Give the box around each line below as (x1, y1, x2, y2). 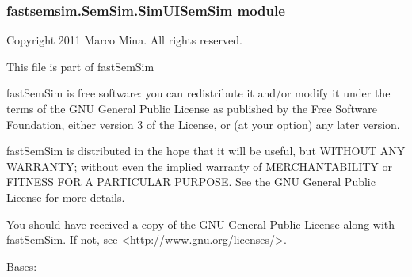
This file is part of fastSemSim (6, 58, 154, 74)
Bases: (6, 257, 37, 274)
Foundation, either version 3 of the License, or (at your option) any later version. (6, 116, 400, 132)
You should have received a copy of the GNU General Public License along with (6, 215, 395, 232)
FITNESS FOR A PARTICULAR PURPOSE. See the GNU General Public (6, 173, 376, 190)
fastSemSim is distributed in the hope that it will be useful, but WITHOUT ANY (6, 142, 406, 159)
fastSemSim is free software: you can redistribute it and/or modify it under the (6, 85, 391, 101)
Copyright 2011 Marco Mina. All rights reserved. (6, 32, 242, 48)
